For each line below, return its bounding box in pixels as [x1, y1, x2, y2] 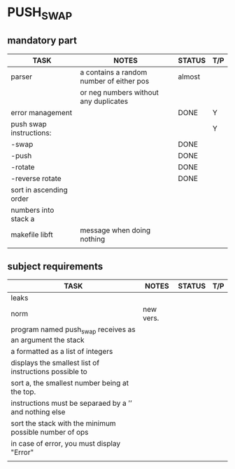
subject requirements [7, 260, 104, 272]
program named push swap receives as [10, 324, 136, 336]
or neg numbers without [80, 87, 159, 97]
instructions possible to [10, 366, 87, 376]
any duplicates [80, 96, 128, 106]
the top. [10, 387, 36, 397]
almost [178, 72, 201, 81]
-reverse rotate [10, 173, 62, 183]
